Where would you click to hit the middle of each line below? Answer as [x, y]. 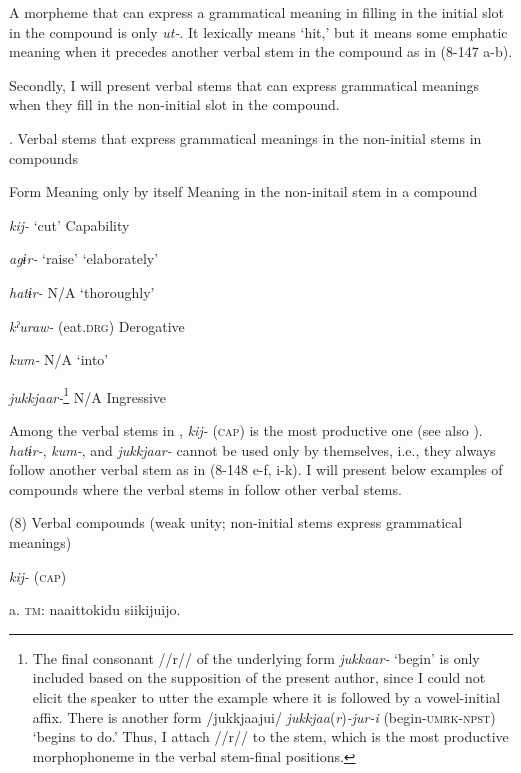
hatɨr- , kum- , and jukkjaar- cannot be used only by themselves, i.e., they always [252, 449]
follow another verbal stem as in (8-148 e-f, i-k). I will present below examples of [256, 469]
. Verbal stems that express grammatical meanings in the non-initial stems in [245, 137]
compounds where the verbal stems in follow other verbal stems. [205, 488]
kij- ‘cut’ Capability [69, 224]
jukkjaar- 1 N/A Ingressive [88, 395]
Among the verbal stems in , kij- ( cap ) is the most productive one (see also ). [246, 429]
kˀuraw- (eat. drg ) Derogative [97, 325]
